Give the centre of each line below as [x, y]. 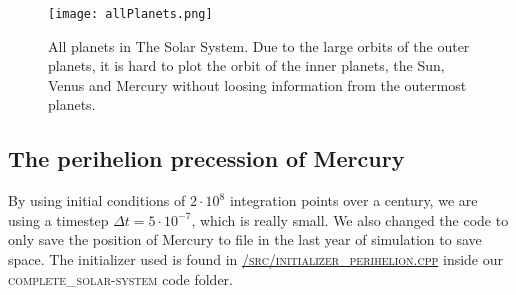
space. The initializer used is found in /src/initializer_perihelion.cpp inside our [256, 259]
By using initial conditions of [97, 200]
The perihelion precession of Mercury [206, 158]
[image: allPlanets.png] [130, 14]
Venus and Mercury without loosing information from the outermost [257, 84]
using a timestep [58, 219]
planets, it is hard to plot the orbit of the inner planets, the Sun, [246, 65]
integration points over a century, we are [353, 200]
